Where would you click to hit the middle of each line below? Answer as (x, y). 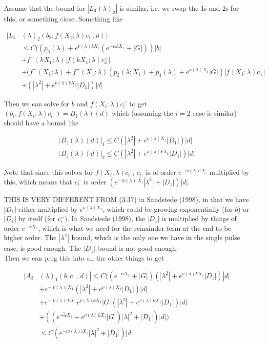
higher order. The (30, 237)
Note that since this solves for (49, 172)
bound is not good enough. (138, 248)
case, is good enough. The (43, 248)
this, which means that (38, 181)
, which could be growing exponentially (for (168, 209)
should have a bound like (41, 122)
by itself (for (37, 218)
